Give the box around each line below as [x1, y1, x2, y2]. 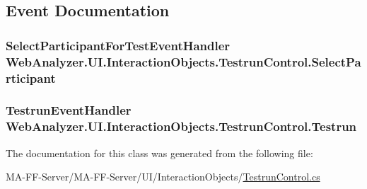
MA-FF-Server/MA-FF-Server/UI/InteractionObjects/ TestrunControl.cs [6, 169, 320, 184]
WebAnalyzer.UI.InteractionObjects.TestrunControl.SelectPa [6, 52, 361, 70]
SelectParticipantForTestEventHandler [6, 36, 231, 54]
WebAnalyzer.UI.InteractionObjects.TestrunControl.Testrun [6, 118, 357, 135]
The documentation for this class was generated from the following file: [6, 145, 313, 160]
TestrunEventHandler [6, 101, 132, 119]
